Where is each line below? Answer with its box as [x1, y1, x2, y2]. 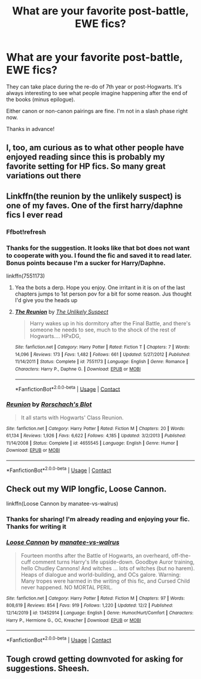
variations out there [6, 170, 81, 181]
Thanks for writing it [6, 522, 67, 531]
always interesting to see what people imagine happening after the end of [6, 89, 188, 96]
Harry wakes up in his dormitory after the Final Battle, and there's [29, 319, 191, 327]
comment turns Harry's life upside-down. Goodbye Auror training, [32, 558, 195, 565]
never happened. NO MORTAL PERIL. [20, 583, 113, 590]
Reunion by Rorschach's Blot [6, 400, 92, 409]
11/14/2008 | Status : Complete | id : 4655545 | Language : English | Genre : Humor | [6, 440, 178, 446]
